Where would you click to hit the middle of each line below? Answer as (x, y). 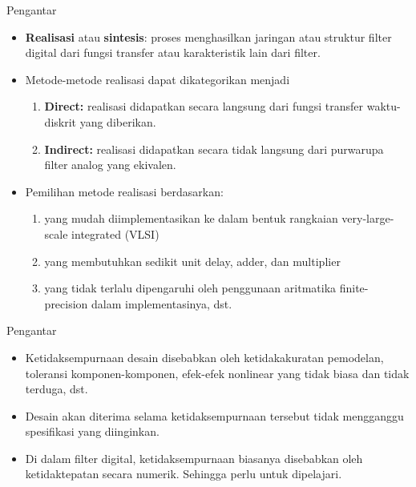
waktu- (384, 106)
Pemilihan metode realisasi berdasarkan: (124, 191)
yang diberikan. (118, 121)
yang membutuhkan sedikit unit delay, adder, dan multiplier (192, 261)
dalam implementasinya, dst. (162, 303)
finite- (354, 288)
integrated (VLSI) (115, 233)
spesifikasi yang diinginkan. (92, 431)
